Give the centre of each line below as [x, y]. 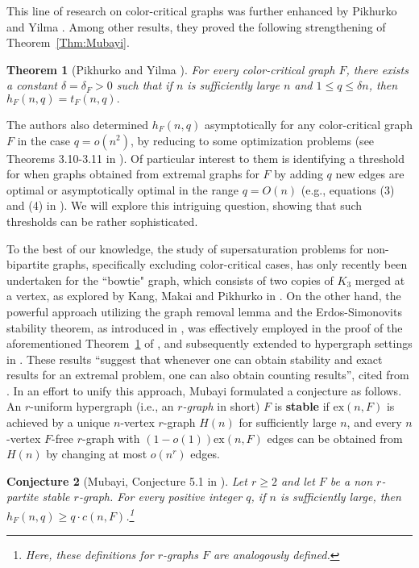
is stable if [302, 406]
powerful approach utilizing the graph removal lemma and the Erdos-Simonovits [204, 311]
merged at [380, 280]
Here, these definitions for [89, 555]
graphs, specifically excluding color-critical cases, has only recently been [230, 264]
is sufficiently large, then [340, 497]
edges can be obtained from [335, 438]
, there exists [377, 69]
